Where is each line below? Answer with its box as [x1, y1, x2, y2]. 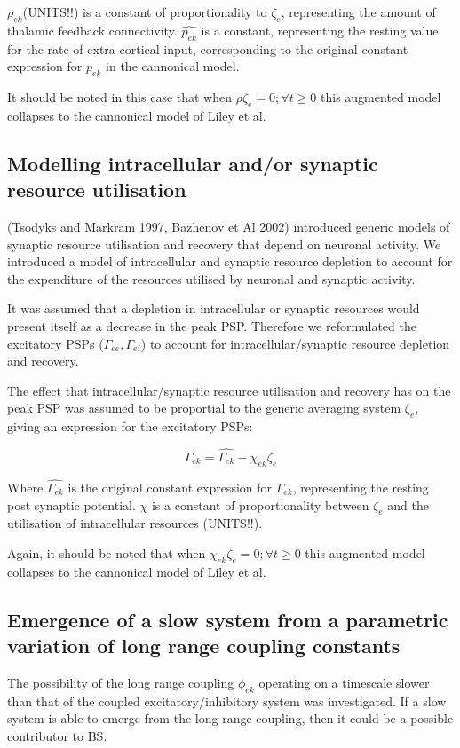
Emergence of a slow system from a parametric [7, 605, 448, 633]
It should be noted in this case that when [7, 87, 233, 106]
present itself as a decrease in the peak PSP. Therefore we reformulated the [7, 316, 416, 335]
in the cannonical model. [106, 57, 240, 75]
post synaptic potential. [7, 495, 136, 514]
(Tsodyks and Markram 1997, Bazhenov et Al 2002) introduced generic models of [7, 217, 450, 235]
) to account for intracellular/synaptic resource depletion [140, 334, 450, 352]
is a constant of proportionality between [151, 495, 369, 514]
